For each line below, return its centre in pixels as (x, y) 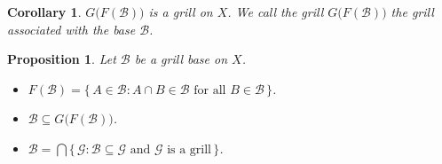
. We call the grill (276, 12)
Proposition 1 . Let (62, 59)
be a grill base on (181, 59)
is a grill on (181, 12)
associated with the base (71, 29)
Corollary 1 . (44, 12)
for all (210, 90)
